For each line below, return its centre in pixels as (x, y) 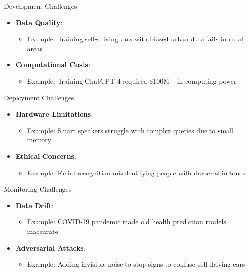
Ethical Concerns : (46, 156)
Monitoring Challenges (38, 189)
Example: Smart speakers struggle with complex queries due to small (130, 130)
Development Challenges (41, 6)
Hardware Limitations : (54, 114)
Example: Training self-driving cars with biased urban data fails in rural (135, 39)
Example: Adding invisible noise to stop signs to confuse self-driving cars (136, 264)
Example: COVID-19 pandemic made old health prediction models (126, 222)
